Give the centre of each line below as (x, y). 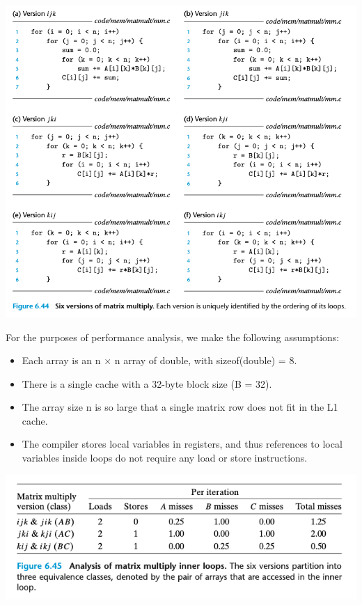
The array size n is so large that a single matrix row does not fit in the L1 (180, 407)
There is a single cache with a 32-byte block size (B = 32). (147, 383)
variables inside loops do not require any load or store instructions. (165, 458)
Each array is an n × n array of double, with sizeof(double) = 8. (159, 360)
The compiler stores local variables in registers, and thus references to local (182, 444)
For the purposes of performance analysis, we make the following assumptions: (173, 337)
